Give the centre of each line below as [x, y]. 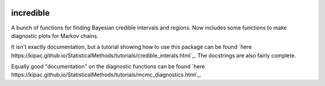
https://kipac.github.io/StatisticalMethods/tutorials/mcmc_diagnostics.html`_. [106, 75]
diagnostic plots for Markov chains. [55, 35]
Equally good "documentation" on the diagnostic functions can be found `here [108, 67]
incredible [31, 13]
